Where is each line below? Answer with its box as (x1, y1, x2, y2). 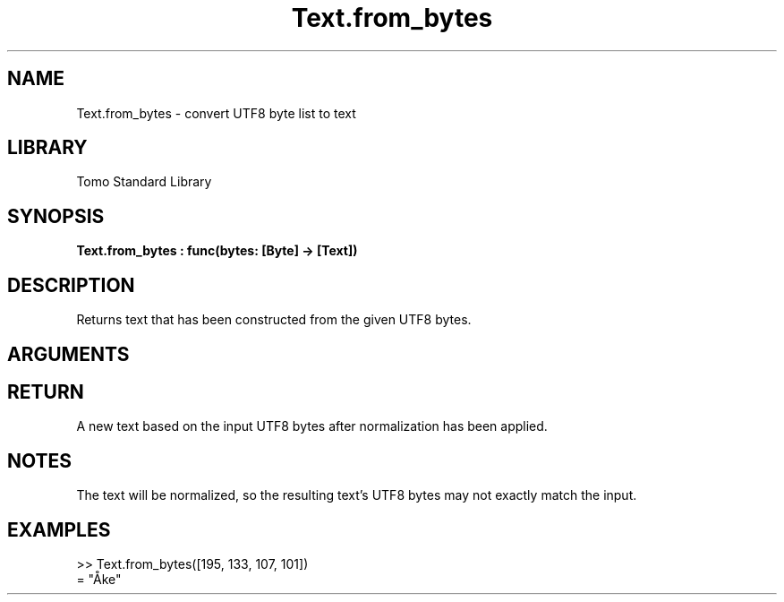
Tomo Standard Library (76, 174, 212, 190)
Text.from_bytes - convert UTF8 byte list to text (76, 105, 356, 121)
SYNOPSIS (7, 204, 105, 228)
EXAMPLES (7, 518, 111, 541)
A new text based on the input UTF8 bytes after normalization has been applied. (76, 418, 548, 434)
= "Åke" (76, 572, 122, 588)
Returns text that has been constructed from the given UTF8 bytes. (76, 312, 472, 328)
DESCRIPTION (7, 273, 135, 297)
